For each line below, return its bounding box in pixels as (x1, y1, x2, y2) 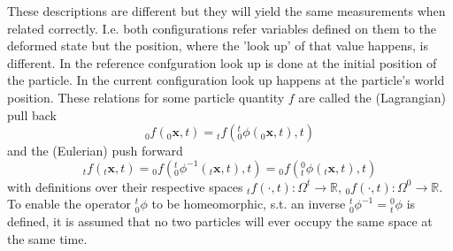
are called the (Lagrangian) (298, 87, 447, 106)
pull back (7, 105, 58, 124)
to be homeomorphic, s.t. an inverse (151, 194, 346, 213)
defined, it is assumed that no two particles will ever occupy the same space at (7, 211, 433, 230)
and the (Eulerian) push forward (7, 141, 183, 160)
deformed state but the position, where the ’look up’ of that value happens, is (7, 36, 429, 55)
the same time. (7, 229, 88, 247)
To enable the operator (7, 194, 132, 213)
